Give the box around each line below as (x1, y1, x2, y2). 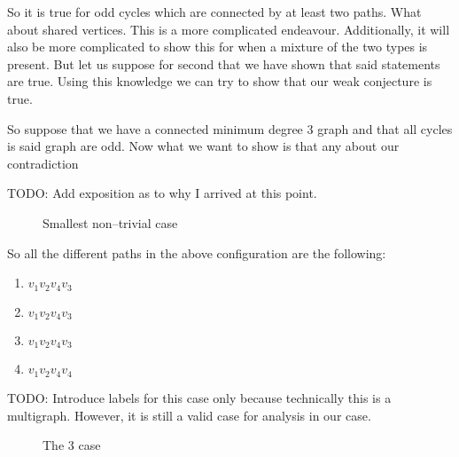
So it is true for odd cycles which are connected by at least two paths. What (7, 3, 422, 20)
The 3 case (43, 436, 101, 454)
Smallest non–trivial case (43, 213, 178, 232)
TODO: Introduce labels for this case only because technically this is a (7, 388, 392, 406)
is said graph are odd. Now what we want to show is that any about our (7, 137, 400, 155)
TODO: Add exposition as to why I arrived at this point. (7, 184, 317, 202)
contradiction (7, 154, 79, 172)
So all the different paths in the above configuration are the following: (7, 243, 386, 262)
